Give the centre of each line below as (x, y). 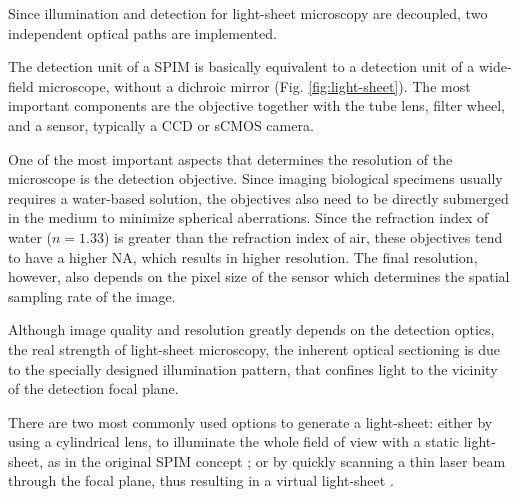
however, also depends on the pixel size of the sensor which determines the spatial (259, 276)
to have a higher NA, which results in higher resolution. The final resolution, (243, 256)
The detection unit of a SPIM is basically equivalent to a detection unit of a (241, 66)
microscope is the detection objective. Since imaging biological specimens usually (255, 178)
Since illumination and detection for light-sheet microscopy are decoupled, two (248, 13)
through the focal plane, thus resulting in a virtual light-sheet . (201, 480)
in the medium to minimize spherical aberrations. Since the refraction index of (248, 217)
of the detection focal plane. (93, 388)
